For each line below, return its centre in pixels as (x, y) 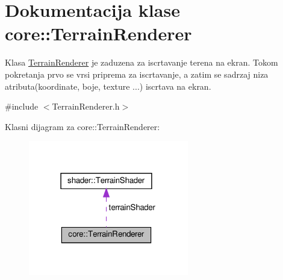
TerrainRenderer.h (86, 106)
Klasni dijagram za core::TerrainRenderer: (82, 126)
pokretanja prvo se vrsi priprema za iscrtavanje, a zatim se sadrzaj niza (137, 74)
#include (22, 106)
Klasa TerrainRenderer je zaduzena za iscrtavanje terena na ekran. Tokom (141, 62)
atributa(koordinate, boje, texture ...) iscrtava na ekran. (108, 86)
